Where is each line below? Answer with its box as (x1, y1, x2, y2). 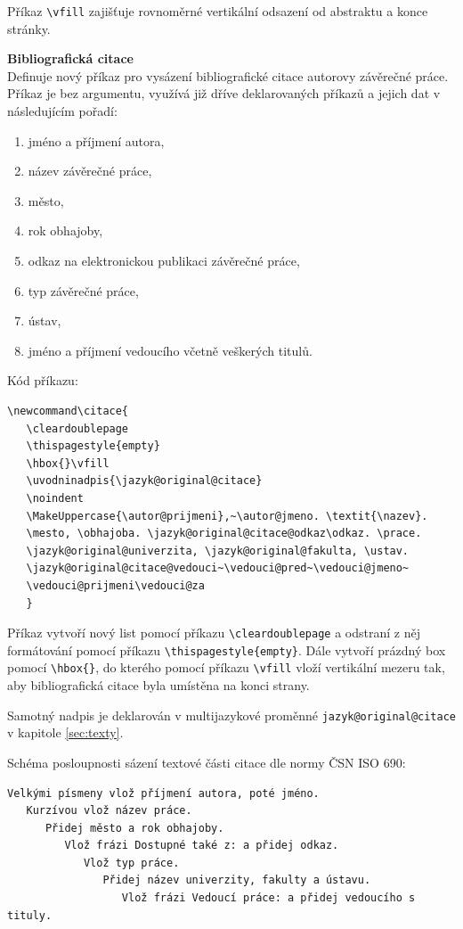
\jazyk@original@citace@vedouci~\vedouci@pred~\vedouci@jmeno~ (26, 562, 410, 575)
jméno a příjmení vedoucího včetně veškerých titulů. (28, 341, 313, 359)
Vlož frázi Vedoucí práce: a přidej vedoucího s (121, 892, 416, 905)
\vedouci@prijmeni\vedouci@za (26, 579, 205, 592)
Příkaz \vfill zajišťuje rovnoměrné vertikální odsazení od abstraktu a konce (7, 2, 428, 20)
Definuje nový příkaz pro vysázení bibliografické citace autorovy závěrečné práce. (7, 66, 449, 85)
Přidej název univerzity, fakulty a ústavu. (102, 874, 371, 887)
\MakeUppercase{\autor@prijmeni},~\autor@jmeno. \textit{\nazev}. (26, 509, 428, 522)
